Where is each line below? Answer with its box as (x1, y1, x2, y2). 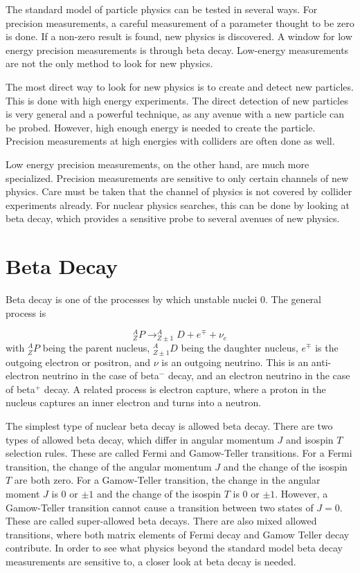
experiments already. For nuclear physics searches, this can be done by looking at (6, 197, 350, 212)
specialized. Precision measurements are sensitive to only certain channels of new (6, 170, 349, 185)
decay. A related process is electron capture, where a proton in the (44, 381, 326, 396)
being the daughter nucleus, (181, 340, 298, 355)
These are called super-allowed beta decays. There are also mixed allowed (6, 513, 317, 528)
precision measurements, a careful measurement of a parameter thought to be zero (6, 15, 354, 30)
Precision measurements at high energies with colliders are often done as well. (6, 134, 335, 148)
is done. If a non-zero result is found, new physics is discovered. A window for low (6, 29, 352, 44)
